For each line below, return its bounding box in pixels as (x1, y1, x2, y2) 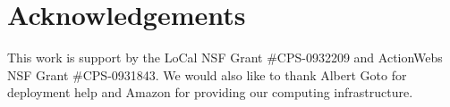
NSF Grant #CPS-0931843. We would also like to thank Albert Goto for (7, 65, 407, 84)
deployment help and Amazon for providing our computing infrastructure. (7, 83, 413, 102)
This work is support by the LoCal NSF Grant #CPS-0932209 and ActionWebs (7, 48, 443, 67)
